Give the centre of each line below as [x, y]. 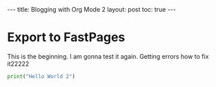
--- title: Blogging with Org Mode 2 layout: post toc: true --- [91, 9]
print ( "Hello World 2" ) [41, 76]
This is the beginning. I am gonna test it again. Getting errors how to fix [108, 56]
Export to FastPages [66, 38]
